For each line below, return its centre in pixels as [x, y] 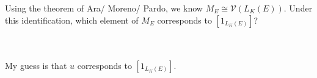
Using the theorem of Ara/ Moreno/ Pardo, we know [104, 8]
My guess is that [36, 65]
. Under [298, 8]
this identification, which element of [72, 20]
